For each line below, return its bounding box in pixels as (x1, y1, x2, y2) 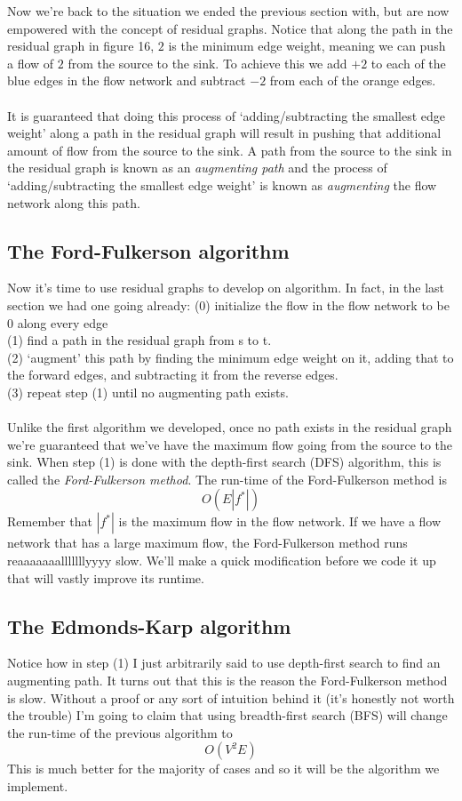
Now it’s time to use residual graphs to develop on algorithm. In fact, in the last (7, 278, 445, 297)
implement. (7, 777, 68, 795)
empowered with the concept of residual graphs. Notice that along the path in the (7, 19, 453, 37)
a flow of (7, 53, 54, 72)
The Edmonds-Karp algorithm (7, 612, 291, 639)
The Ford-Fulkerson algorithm (7, 236, 290, 264)
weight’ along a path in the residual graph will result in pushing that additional (7, 124, 442, 142)
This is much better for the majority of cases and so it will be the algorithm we (7, 759, 440, 778)
